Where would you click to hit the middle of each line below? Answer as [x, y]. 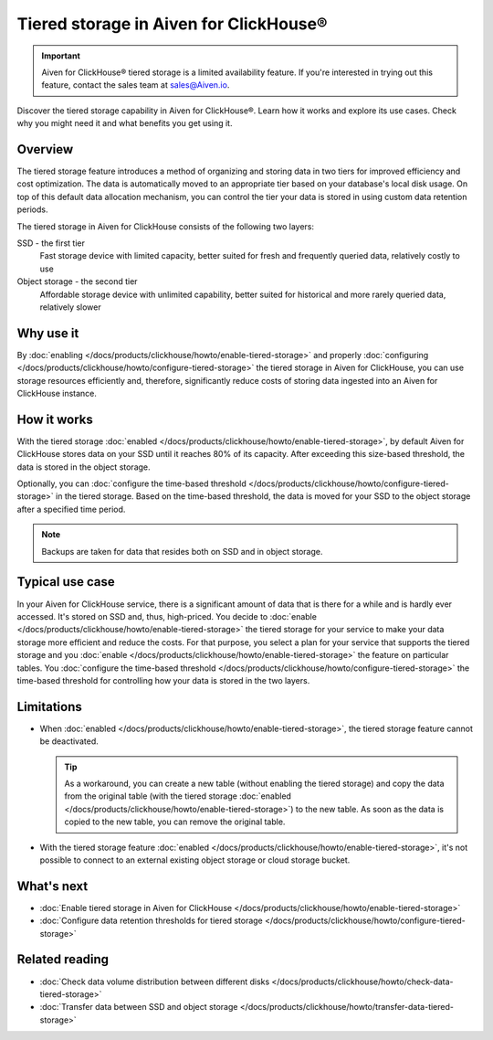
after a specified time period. [71, 509]
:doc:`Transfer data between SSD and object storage [139, 1007]
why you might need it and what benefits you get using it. [125, 123]
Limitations [49, 707]
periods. [32, 209]
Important [61, 56]
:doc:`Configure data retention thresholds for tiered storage [152, 921]
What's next [52, 886]
